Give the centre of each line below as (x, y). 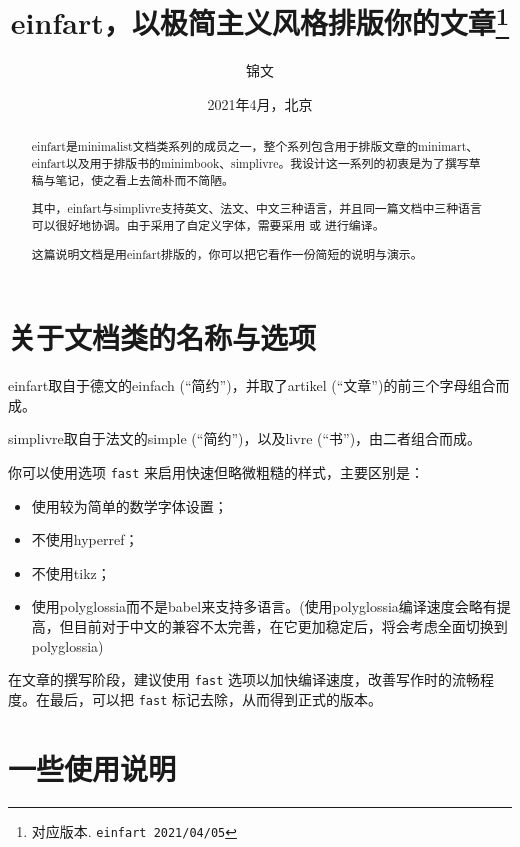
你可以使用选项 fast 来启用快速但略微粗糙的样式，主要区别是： (216, 471)
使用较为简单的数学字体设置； (129, 505)
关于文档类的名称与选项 (162, 337)
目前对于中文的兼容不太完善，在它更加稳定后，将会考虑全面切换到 (290, 625)
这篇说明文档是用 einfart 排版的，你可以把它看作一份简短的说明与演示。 (227, 253)
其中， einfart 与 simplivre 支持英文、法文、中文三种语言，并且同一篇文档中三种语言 (256, 208)
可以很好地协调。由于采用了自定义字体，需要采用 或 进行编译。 (208, 224)
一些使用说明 (92, 767)
